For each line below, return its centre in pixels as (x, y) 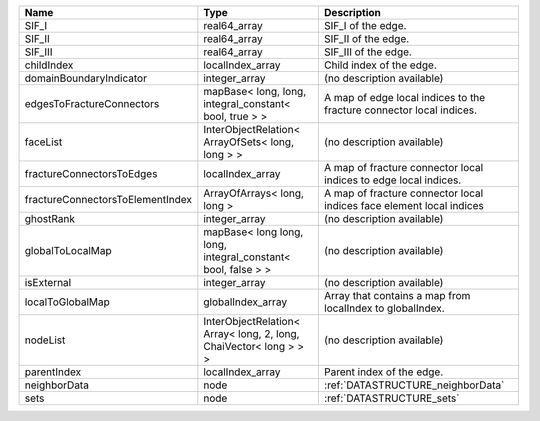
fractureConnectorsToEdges (91, 173)
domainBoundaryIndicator (85, 78)
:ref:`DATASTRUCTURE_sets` (391, 398)
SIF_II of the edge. (366, 38)
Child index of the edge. (380, 65)
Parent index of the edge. (383, 372)
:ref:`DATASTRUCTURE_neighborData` (414, 385)
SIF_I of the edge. (365, 25)
